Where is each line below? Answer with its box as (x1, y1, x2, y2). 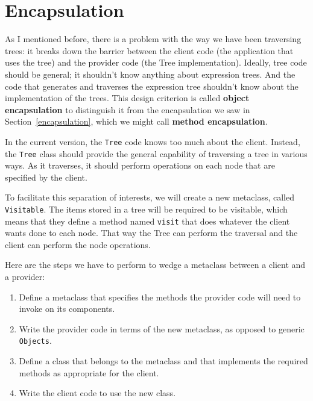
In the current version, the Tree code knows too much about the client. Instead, (5, 135, 300, 148)
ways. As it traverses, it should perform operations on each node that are (5, 159, 275, 172)
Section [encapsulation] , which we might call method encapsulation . (5, 115, 268, 128)
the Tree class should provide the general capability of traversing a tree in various (5, 147, 308, 160)
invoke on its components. (19, 302, 115, 315)
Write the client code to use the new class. (19, 387, 176, 399)
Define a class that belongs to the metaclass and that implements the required (19, 355, 308, 367)
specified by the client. (5, 170, 87, 183)
